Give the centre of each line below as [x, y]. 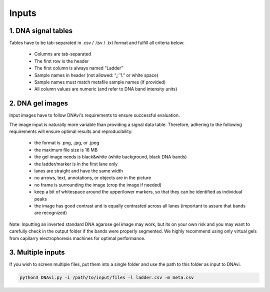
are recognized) [51, 213]
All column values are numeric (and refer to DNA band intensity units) [106, 89]
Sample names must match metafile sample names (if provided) [100, 82]
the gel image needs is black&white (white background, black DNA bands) [110, 157]
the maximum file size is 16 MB [66, 149]
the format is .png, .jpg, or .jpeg [67, 143]
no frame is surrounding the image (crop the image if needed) [98, 184]
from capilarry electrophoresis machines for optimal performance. [77, 238]
